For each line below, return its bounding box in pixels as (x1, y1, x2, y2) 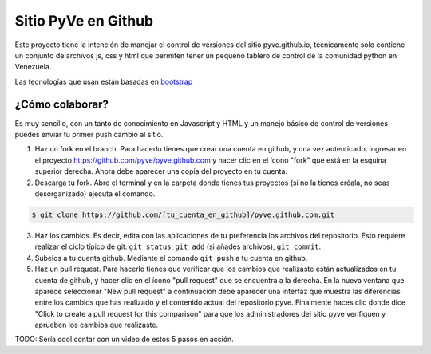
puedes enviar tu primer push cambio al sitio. (14, 130, 164, 140)
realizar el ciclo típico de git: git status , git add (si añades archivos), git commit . (34, 242, 322, 251)
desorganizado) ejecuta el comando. (34, 188, 156, 199)
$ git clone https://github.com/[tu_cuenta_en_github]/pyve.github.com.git (31, 210, 335, 219)
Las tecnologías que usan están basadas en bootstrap (14, 77, 193, 86)
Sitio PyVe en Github (14, 12, 154, 29)
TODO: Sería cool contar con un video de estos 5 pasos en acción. (14, 335, 235, 344)
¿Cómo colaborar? (14, 97, 109, 111)
